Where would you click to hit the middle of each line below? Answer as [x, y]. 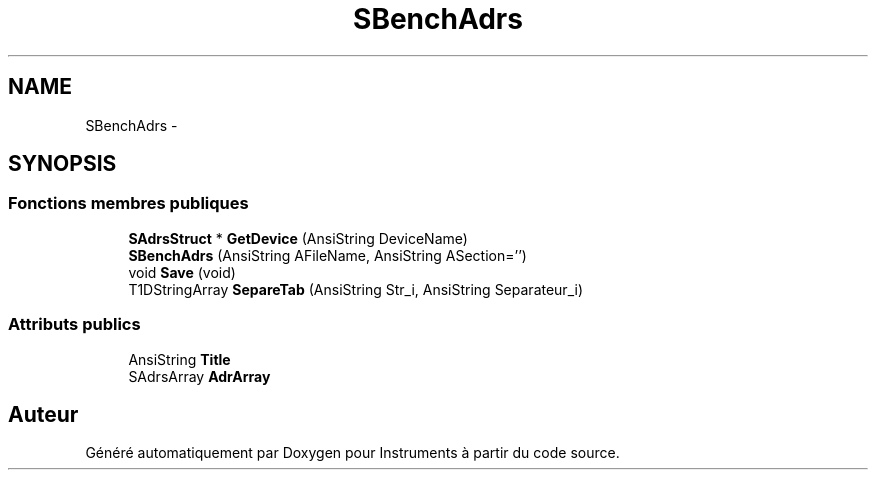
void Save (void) [182, 272]
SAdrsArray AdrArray [199, 376]
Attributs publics [74, 324]
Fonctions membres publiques [128, 203]
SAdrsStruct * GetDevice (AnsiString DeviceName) [298, 238]
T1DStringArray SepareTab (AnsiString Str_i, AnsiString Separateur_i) [355, 289]
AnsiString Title [179, 359]
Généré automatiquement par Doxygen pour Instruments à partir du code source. [352, 453]
